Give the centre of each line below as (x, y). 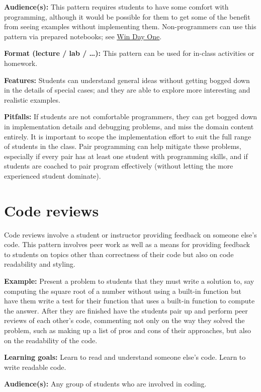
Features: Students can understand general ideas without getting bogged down (127, 80)
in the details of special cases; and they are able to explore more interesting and (127, 90)
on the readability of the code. (51, 340)
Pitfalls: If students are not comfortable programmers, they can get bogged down (131, 116)
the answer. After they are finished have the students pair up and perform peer (126, 310)
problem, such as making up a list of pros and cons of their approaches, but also (128, 330)
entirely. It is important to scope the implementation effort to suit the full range (128, 136)
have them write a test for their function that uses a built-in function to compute (129, 301)
